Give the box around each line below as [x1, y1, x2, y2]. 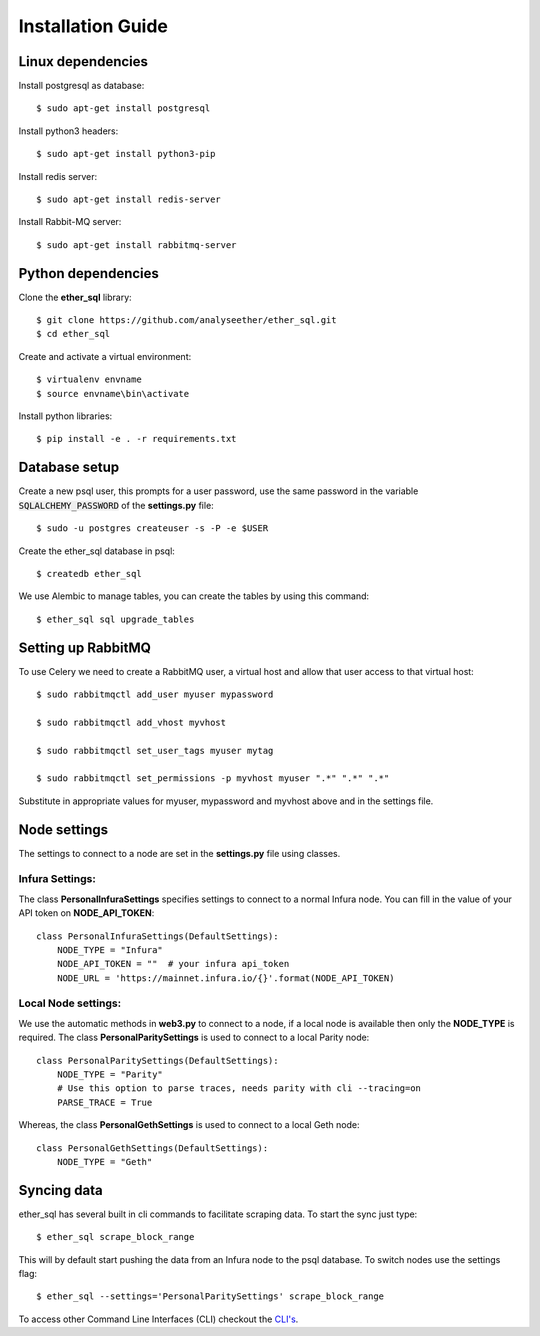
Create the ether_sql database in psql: [18, 545, 175, 557]
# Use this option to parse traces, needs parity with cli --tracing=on [56, 1083, 422, 1094]
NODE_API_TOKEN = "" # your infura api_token [56, 958, 290, 970]
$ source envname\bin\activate [36, 388, 190, 399]
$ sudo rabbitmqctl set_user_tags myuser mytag [36, 745, 274, 756]
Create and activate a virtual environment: [18, 350, 192, 362]
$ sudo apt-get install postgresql [36, 103, 211, 114]
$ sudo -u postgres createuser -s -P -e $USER [36, 523, 269, 534]
